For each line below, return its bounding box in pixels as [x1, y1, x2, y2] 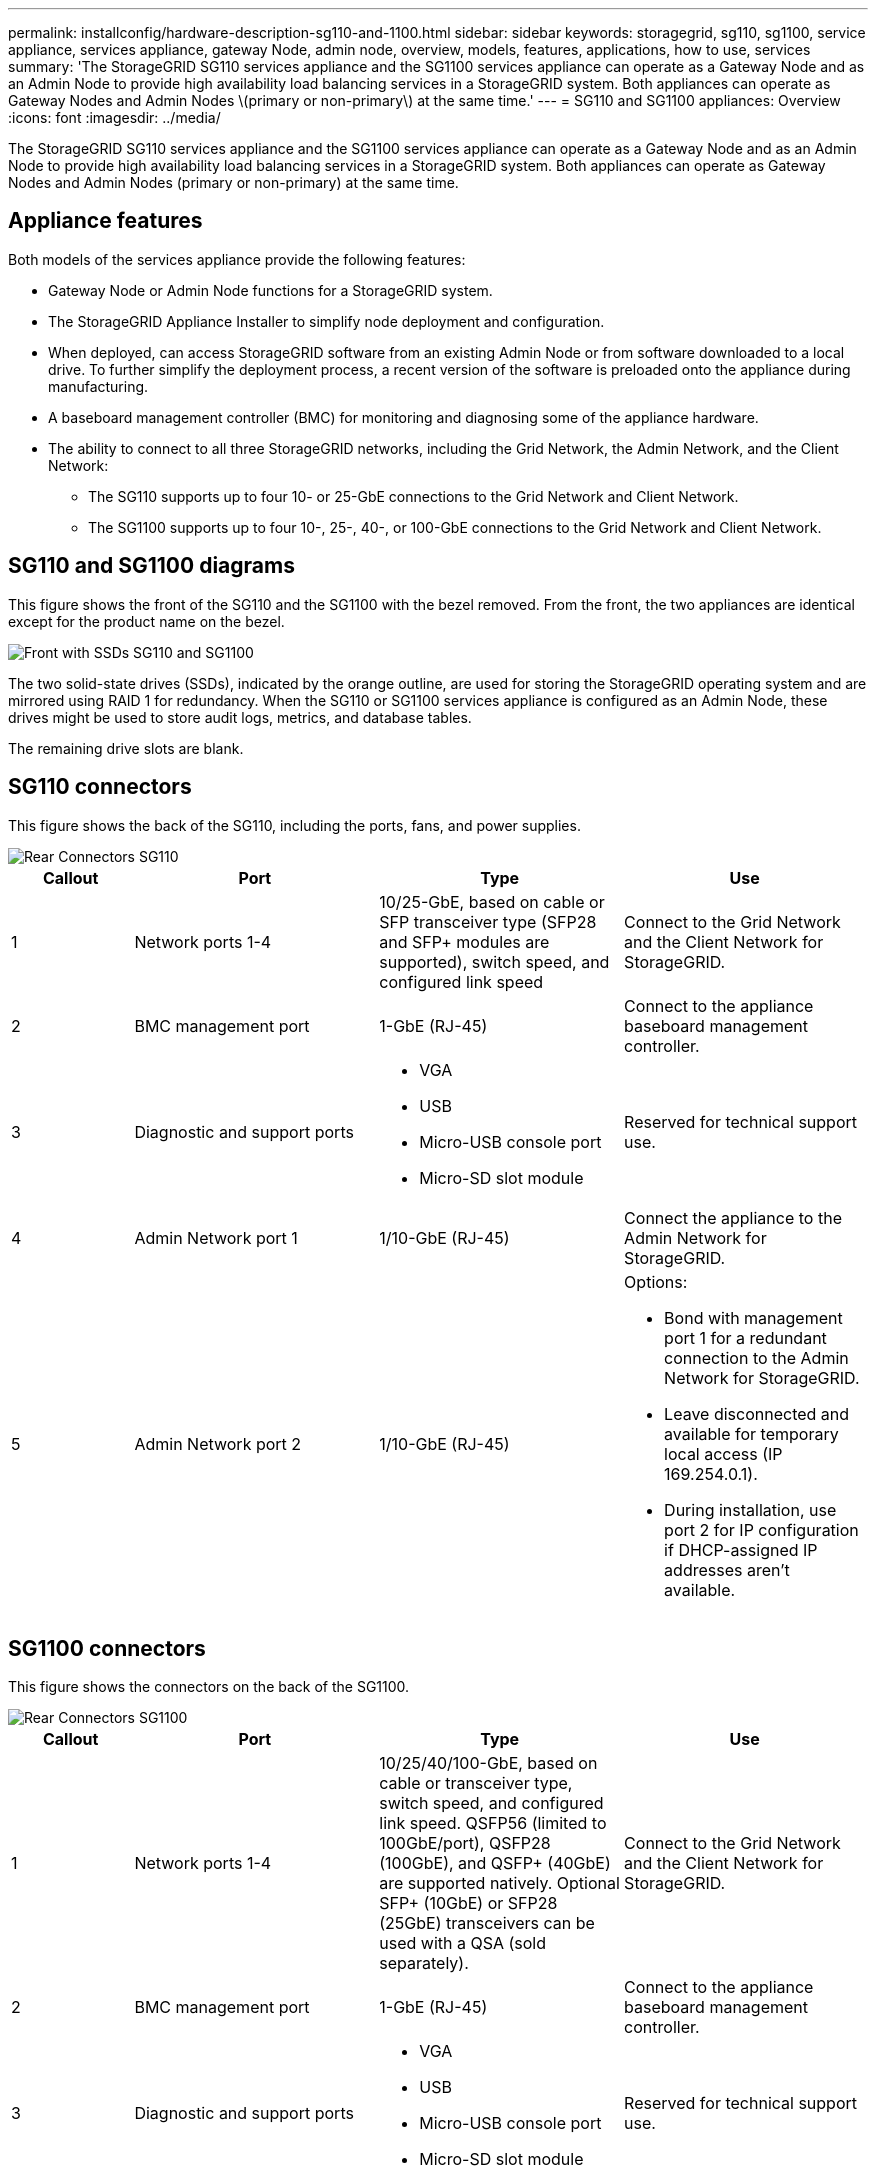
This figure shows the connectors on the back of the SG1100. [8, 1678, 410, 1696]
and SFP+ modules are [379, 931, 550, 952]
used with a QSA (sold [379, 1933, 547, 1954]
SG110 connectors [8, 774, 192, 800]
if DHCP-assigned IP [664, 1539, 818, 1560]
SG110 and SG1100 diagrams [8, 553, 295, 579]
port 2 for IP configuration [664, 1519, 859, 1540]
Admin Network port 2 [134, 1433, 302, 1454]
